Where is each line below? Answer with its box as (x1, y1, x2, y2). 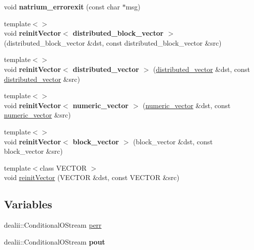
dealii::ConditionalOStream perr (4, 220, 102, 230)
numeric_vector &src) (4, 110, 71, 120)
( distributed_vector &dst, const (153, 63, 250, 74)
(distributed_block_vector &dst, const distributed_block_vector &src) (4, 37, 222, 48)
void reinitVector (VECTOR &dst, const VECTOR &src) (4, 172, 180, 183)
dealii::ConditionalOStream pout (4, 236, 105, 247)
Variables (4, 196, 53, 212)
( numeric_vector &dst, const (142, 100, 231, 110)
